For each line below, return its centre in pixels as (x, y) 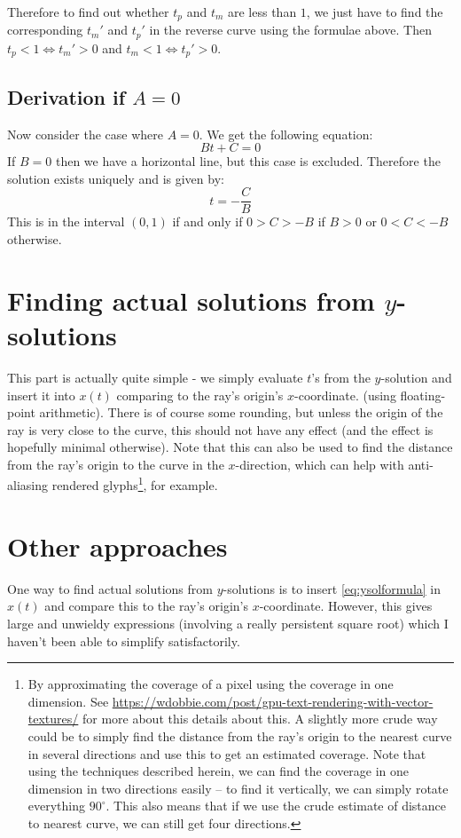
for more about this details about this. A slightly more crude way (260, 719)
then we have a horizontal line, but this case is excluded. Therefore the (248, 161)
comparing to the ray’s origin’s (200, 395)
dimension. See (68, 701)
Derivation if (66, 96)
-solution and (416, 377)
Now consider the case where (85, 134)
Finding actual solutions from (191, 300)
